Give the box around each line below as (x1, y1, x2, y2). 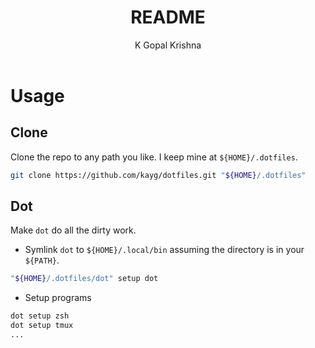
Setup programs (24, 292, 92, 304)
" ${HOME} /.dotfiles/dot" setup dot (10, 274, 159, 284)
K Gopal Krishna (134, 39, 202, 51)
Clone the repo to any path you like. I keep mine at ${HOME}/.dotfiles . (10, 151, 298, 163)
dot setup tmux (10, 321, 74, 331)
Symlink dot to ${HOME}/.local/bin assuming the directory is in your (24, 244, 305, 256)
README (130, 6, 206, 29)
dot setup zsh (10, 311, 70, 321)
